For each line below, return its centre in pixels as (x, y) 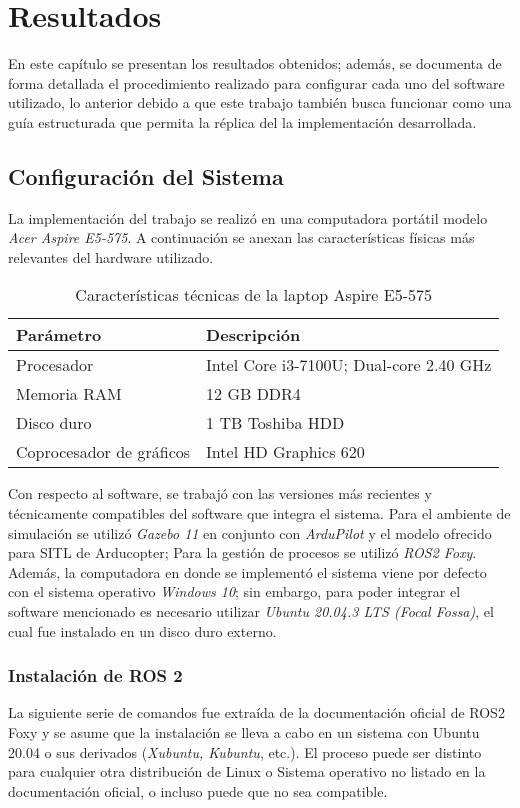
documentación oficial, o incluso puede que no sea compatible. (198, 790)
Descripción (253, 335)
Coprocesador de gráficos (103, 452)
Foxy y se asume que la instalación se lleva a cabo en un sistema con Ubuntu (244, 732)
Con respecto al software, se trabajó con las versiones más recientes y (220, 493)
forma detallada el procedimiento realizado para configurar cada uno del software (256, 82)
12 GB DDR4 (253, 394)
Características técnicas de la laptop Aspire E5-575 (254, 295)
